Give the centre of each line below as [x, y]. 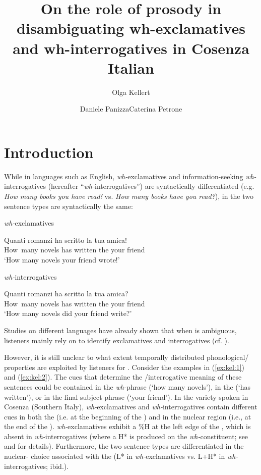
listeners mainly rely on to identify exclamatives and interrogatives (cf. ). [117, 340]
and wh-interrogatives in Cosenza [131, 48]
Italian [131, 67]
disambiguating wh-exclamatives [131, 28]
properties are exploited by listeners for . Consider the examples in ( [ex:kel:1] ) [124, 367]
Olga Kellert [131, 92]
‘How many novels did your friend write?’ [68, 313]
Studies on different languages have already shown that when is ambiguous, [120, 330]
